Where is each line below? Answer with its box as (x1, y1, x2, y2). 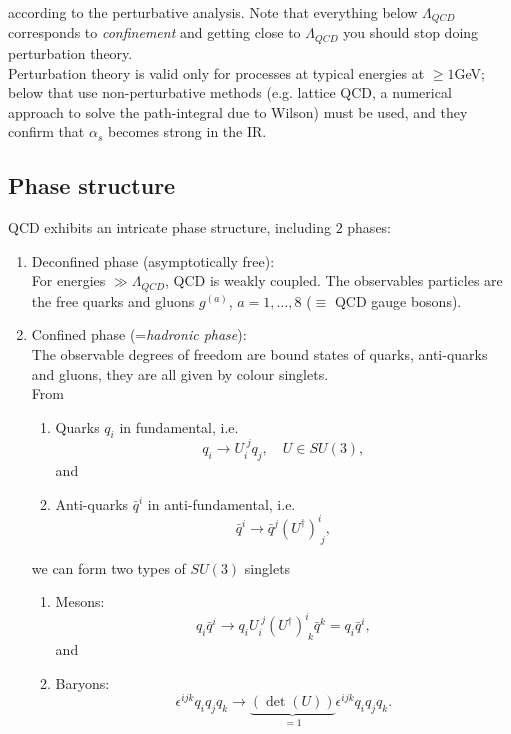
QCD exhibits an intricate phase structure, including (8, 217, 331, 238)
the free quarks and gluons (31, 290, 195, 311)
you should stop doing (343, 22, 479, 43)
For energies (31, 270, 106, 291)
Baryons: (55, 672, 110, 693)
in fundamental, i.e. (119, 416, 239, 437)
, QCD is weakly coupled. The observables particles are (165, 270, 503, 291)
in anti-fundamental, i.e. (147, 493, 296, 514)
